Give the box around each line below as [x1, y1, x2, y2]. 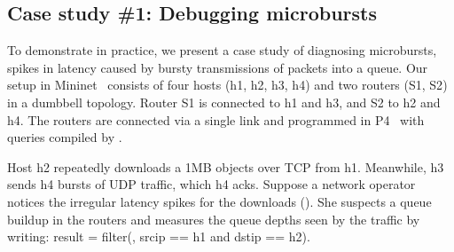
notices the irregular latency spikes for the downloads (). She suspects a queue [7, 192, 432, 210]
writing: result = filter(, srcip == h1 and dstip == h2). [7, 227, 310, 246]
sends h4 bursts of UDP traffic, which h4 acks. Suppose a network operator [7, 175, 416, 193]
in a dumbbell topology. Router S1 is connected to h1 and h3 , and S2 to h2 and [7, 92, 441, 111]
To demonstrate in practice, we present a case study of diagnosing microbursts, [7, 41, 437, 59]
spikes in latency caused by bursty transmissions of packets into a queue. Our [7, 58, 428, 76]
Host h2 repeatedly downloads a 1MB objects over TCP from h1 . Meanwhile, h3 [7, 157, 444, 176]
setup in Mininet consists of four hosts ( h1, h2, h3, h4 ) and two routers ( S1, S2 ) [7, 75, 448, 94]
